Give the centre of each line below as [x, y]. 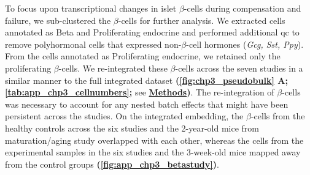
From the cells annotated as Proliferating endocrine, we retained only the [143, 56]
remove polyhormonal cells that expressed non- [93, 44]
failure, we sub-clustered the [58, 20]
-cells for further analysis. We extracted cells [202, 20]
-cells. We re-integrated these [113, 68]
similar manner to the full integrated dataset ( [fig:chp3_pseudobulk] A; [146, 80]
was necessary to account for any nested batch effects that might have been [147, 104]
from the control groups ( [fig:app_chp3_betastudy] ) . [112, 164]
